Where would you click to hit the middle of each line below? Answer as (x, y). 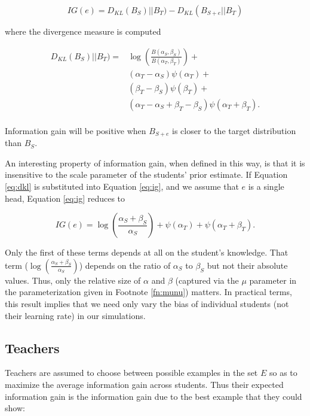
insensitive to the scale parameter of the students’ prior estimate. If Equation (146, 174)
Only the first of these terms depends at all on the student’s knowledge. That (147, 252)
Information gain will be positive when (76, 130)
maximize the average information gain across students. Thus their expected (144, 384)
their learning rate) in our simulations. (75, 315)
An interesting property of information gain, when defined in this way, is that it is (155, 163)
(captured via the (207, 280)
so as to (283, 373)
